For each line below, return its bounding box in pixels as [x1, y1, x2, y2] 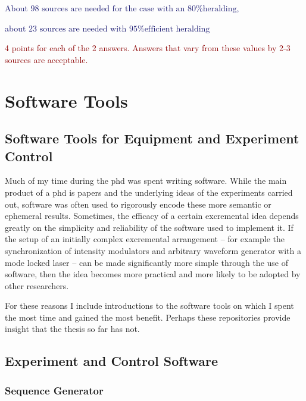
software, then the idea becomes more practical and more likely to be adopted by [5, 268, 301, 280]
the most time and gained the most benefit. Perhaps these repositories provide [5, 311, 291, 323]
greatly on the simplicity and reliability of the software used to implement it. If [5, 221, 293, 233]
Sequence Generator [5, 383, 104, 397]
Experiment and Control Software [5, 352, 218, 370]
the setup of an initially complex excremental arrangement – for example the [5, 233, 285, 245]
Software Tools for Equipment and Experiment [5, 129, 299, 148]
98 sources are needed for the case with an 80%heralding [30, 5, 237, 13]
